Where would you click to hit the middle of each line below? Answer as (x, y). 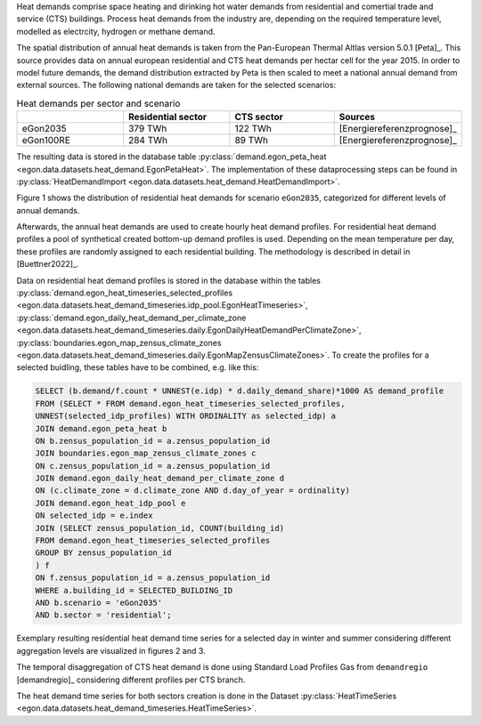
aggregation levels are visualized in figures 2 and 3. (111, 650)
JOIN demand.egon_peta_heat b (101, 428)
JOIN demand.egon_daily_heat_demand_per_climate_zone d (160, 479)
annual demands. (48, 210)
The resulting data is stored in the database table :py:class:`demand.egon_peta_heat (171, 157)
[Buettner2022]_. (48, 264)
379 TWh (147, 129)
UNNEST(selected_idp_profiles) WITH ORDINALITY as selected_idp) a (186, 416)
